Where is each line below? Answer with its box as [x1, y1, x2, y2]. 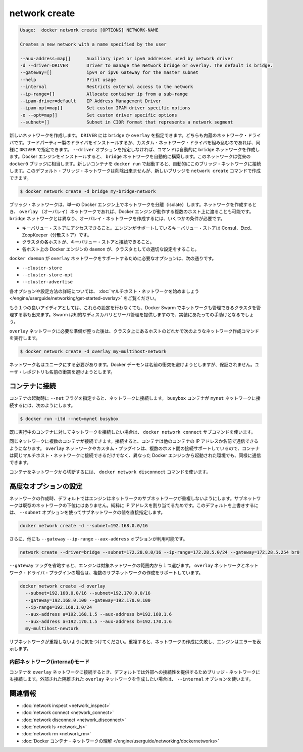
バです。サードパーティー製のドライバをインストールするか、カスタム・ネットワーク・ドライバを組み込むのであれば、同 [9, 139, 261, 145]
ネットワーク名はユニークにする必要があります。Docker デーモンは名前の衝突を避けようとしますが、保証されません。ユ [9, 362, 260, 368]
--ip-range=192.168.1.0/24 [25, 604, 92, 610]
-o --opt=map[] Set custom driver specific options [20, 112, 177, 118]
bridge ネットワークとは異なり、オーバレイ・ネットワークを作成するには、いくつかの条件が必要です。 [9, 216, 225, 222]
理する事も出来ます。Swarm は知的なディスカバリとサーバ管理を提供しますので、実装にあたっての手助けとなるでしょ [9, 311, 254, 317]
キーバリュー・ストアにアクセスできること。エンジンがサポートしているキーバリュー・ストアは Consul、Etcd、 [22, 225, 255, 231]
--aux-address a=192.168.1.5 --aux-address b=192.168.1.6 [25, 611, 172, 617]
